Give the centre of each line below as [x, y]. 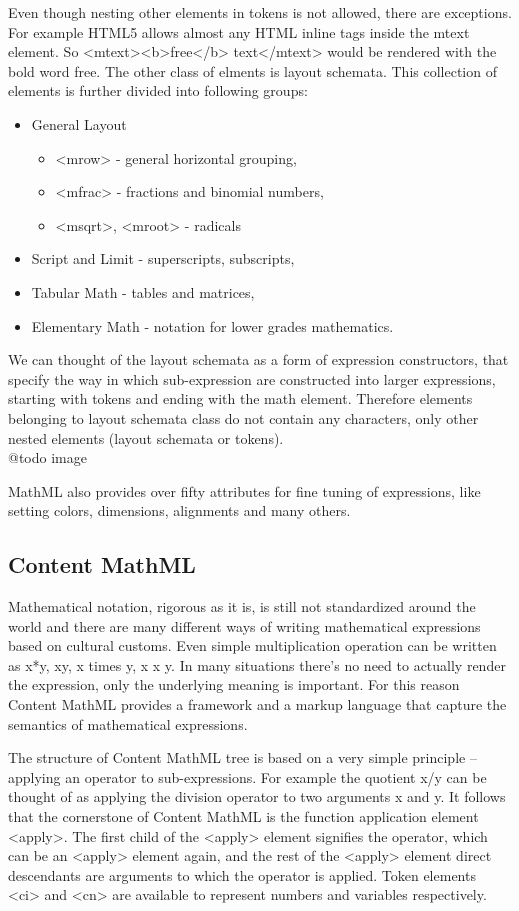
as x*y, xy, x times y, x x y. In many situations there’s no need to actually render [257, 664]
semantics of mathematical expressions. [128, 723]
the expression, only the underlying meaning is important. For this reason [234, 684]
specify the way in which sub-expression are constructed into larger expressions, [252, 378]
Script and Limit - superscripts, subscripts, [163, 258]
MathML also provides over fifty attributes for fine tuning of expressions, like [244, 490]
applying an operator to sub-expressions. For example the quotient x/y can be [247, 776]
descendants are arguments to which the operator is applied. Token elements [242, 874]
